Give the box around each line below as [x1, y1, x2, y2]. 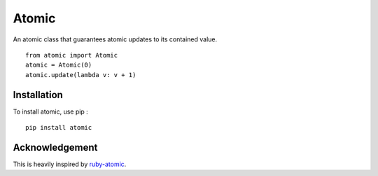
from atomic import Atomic [25, 51, 118, 59]
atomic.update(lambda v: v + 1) [25, 71, 136, 79]
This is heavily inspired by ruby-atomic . [13, 160, 127, 168]
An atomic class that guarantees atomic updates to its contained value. [13, 35, 218, 43]
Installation [13, 88, 63, 101]
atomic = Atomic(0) [25, 61, 92, 69]
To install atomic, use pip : [13, 107, 89, 116]
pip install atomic [25, 123, 92, 132]
